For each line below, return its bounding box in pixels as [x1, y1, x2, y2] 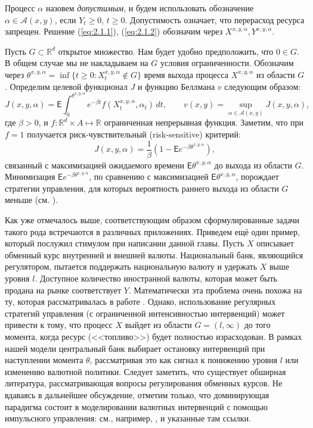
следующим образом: [224, 80, 301, 92]
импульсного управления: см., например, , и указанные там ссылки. [5, 412, 251, 424]
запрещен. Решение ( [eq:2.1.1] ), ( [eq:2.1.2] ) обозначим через [5, 25, 223, 38]
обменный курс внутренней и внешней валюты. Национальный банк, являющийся [5, 248, 303, 261]
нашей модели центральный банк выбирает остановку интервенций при [5, 342, 265, 354]
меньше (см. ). [5, 193, 58, 206]
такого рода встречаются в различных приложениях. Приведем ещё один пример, [5, 225, 300, 238]
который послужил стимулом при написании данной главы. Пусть [5, 237, 244, 249]
